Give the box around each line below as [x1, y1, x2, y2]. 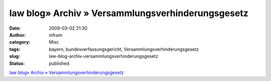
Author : [9, 32, 26, 38]
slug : [9, 53, 20, 59]
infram [49, 32, 63, 38]
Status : [9, 60, 25, 66]
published [49, 60, 70, 66]
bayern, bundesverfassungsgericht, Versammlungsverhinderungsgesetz [49, 46, 199, 52]
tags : [9, 46, 21, 52]
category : [9, 39, 31, 45]
